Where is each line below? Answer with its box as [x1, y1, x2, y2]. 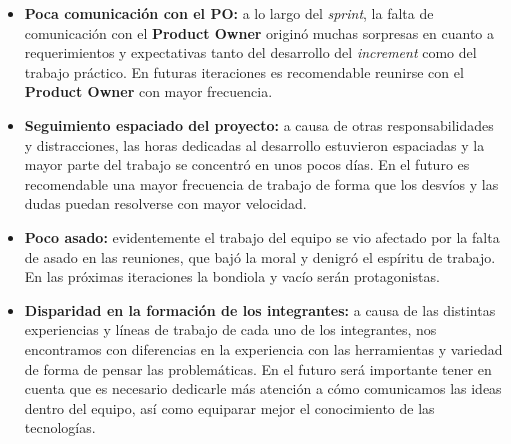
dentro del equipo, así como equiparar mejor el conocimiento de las [24, 397, 435, 418]
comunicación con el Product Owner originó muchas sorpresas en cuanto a [24, 22, 495, 43]
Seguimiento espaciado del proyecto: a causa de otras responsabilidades [24, 114, 494, 135]
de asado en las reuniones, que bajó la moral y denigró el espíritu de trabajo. [24, 246, 496, 267]
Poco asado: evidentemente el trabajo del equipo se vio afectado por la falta [24, 226, 500, 247]
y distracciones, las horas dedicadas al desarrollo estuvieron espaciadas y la [24, 134, 485, 155]
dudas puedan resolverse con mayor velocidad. [24, 193, 307, 214]
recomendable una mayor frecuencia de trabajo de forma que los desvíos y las [24, 173, 499, 194]
